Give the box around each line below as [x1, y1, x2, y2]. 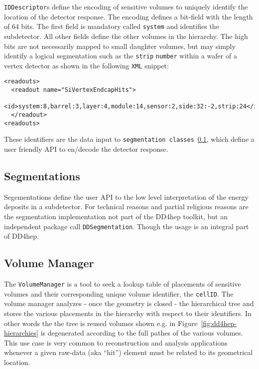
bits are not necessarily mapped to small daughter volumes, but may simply [4, 40, 236, 51]
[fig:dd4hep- [201, 318, 237, 328]
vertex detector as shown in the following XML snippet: [4, 60, 169, 70]
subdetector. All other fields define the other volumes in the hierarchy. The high [4, 30, 248, 41]
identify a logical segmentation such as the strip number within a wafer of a [4, 50, 237, 61]
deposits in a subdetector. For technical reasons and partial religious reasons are [4, 201, 249, 212]
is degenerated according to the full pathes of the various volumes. [40, 328, 243, 338]
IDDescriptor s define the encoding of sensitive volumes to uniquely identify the [4, 1, 248, 11]
